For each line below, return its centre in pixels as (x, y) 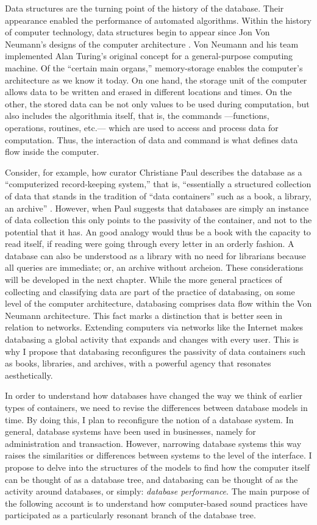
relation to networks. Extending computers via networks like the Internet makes (154, 327)
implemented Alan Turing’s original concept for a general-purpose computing (149, 56)
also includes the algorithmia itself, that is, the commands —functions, (137, 116)
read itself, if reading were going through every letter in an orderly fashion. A (150, 244)
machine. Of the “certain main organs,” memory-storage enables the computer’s (154, 67)
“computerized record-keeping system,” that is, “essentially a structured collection (158, 184)
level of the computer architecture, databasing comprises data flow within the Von (158, 303)
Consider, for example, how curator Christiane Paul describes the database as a (154, 172)
